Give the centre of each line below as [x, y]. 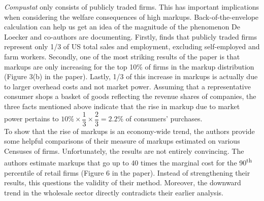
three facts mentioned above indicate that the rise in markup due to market [122, 106]
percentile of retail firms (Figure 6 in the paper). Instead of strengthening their [127, 172]
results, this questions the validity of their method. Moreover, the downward [123, 182]
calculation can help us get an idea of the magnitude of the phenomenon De [122, 27]
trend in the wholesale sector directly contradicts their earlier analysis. [114, 192]
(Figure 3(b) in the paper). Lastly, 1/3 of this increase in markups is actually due [131, 76]
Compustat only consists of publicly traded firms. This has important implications [132, 7]
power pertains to [31, 118]
